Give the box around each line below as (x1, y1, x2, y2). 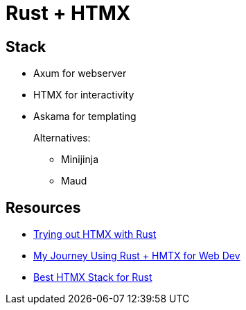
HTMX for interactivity (33, 89, 134, 101)
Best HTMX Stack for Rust (33, 271, 152, 284)
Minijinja (61, 153, 99, 166)
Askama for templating (33, 110, 137, 123)
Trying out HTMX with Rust (33, 228, 157, 241)
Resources (6, 198, 81, 216)
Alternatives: (33, 132, 91, 144)
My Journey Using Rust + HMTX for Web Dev (33, 250, 240, 262)
